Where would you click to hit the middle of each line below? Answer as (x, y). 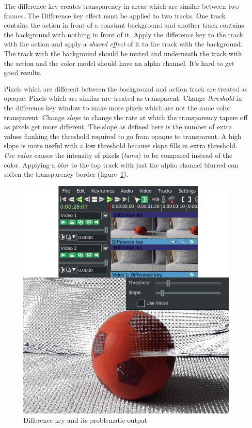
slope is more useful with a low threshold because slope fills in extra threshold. (121, 145)
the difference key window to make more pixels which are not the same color (118, 107)
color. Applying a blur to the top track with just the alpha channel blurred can (121, 164)
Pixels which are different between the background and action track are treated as (126, 88)
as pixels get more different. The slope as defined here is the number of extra (118, 127)
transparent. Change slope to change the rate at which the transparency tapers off (126, 117)
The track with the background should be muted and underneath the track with (123, 53)
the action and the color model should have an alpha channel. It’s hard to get (119, 63)
